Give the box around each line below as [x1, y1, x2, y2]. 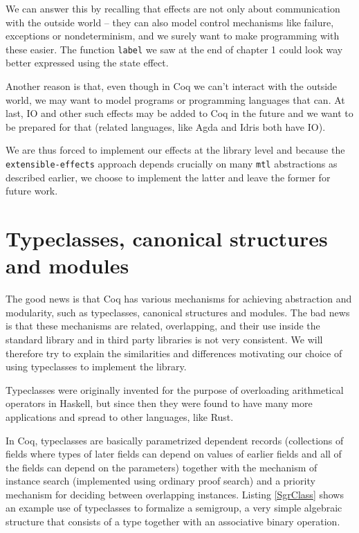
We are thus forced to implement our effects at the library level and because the [6, 143, 345, 157]
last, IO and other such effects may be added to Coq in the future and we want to [6, 106, 353, 120]
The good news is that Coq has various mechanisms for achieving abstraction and [6, 291, 352, 306]
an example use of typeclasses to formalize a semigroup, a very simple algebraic [6, 500, 342, 515]
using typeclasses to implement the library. [6, 359, 187, 374]
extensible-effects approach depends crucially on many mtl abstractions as [6, 156, 338, 170]
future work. [6, 183, 58, 198]
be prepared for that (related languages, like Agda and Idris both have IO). [6, 119, 326, 134]
